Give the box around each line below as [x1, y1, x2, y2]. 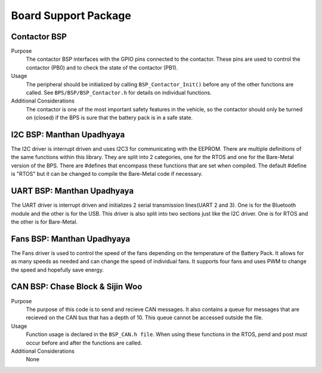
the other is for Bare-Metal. [11, 218, 78, 225]
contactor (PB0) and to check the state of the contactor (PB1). [26, 64, 178, 71]
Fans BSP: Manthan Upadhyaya [11, 234, 131, 244]
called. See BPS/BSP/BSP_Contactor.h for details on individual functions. [26, 89, 212, 97]
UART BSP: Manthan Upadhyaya [11, 186, 134, 196]
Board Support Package [11, 9, 131, 22]
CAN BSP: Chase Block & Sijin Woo [11, 282, 143, 292]
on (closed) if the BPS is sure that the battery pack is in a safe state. [26, 114, 193, 122]
